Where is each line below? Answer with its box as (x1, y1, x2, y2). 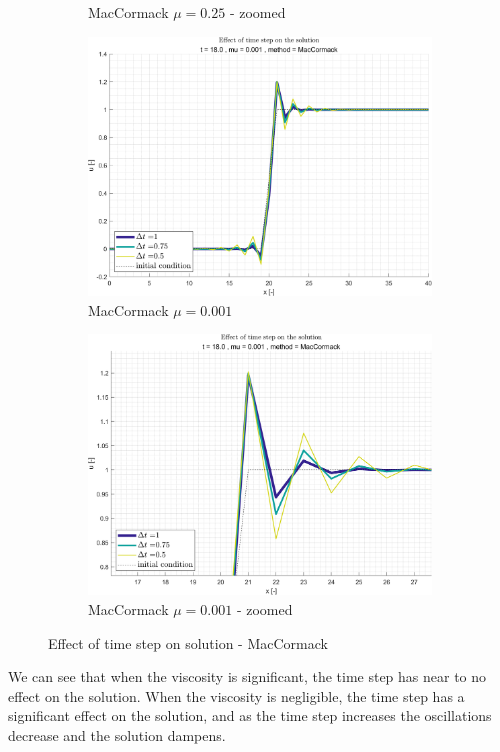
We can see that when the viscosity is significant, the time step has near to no (8, 666, 487, 687)
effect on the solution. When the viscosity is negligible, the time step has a (8, 685, 465, 706)
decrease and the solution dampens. (8, 725, 226, 746)
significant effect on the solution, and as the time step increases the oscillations (8, 705, 492, 726)
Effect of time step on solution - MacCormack (48, 632, 328, 653)
